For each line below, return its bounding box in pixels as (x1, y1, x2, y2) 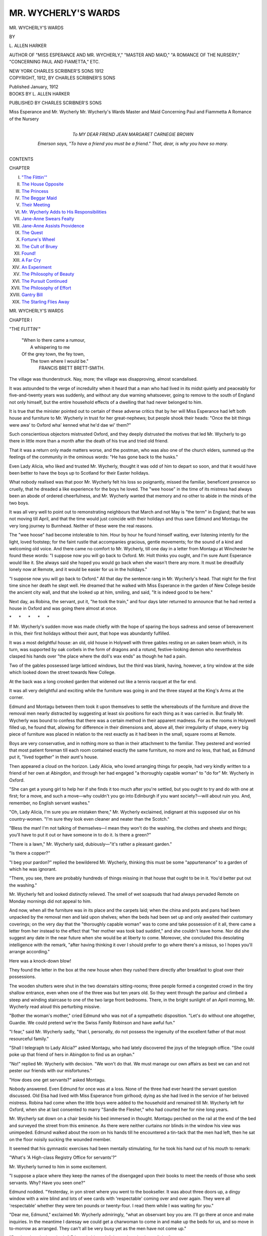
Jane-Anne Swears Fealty (21, 216, 74, 222)
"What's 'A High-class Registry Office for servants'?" (9, 1154, 117, 1160)
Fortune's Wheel (21, 236, 55, 242)
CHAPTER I (9, 317, 32, 323)
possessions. (9, 974, 37, 980)
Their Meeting (21, 202, 50, 208)
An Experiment (21, 264, 52, 270)
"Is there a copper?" (9, 850, 50, 856)
